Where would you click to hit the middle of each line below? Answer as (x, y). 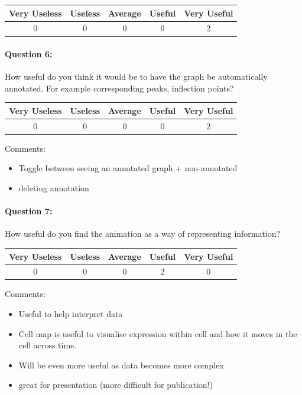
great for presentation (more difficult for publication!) (116, 385)
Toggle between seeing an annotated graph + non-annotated (128, 168)
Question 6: (29, 54)
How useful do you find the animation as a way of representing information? (143, 234)
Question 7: (29, 211)
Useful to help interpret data (71, 314)
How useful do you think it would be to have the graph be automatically (136, 76)
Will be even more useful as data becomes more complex (121, 365)
